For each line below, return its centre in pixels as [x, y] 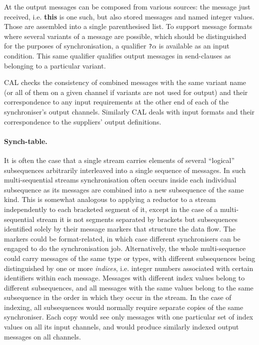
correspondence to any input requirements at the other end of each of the [116, 102]
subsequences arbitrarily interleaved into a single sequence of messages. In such [125, 170]
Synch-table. [26, 141]
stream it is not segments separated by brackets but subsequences [137, 219]
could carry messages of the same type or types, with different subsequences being [130, 258]
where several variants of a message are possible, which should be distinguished [125, 36]
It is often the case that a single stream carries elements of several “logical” [119, 160]
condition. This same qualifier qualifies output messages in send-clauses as [117, 56]
